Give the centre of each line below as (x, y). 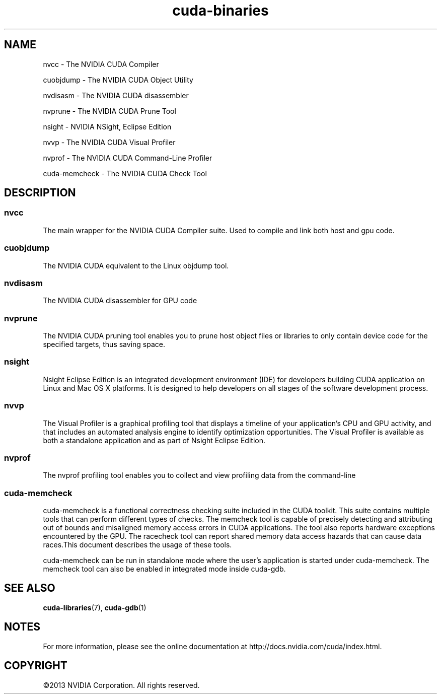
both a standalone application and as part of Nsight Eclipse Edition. (154, 440)
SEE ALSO (30, 588)
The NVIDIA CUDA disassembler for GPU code (120, 301)
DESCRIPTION (40, 193)
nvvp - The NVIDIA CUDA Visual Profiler (109, 142)
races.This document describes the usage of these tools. (137, 545)
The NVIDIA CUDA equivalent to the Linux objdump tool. (136, 265)
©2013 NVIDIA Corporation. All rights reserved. (121, 685)
